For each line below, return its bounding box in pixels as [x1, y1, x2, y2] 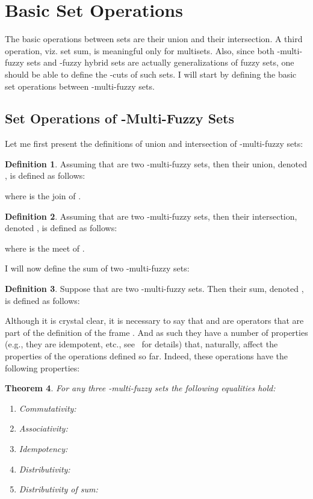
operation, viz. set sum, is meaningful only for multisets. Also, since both [5, 44, 274, 57]
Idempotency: [19, 442, 68, 454]
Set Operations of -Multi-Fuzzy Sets [5, 109, 235, 128]
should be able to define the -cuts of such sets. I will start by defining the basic [5, 67, 297, 80]
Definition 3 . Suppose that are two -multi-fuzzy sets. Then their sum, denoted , [5, 282, 304, 295]
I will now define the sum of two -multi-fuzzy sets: [5, 262, 190, 274]
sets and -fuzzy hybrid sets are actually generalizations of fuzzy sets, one [26, 56, 294, 69]
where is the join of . [5, 190, 81, 202]
